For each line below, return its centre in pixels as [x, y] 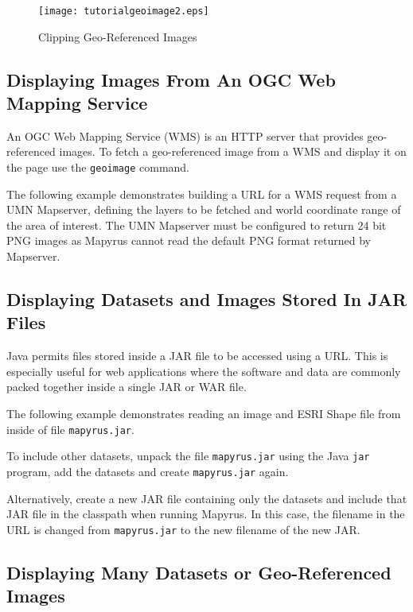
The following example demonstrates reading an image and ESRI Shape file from [204, 414]
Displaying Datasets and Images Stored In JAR [207, 299]
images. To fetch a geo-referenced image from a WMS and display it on [233, 151]
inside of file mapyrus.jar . [70, 429]
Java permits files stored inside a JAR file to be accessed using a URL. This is [197, 356]
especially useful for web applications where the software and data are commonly [204, 371]
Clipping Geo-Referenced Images [118, 36]
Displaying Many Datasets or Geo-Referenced [199, 572]
